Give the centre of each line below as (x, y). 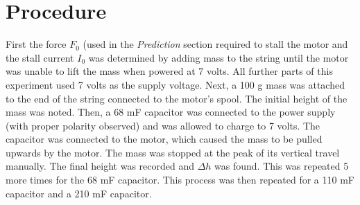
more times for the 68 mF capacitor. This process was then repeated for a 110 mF (180, 180)
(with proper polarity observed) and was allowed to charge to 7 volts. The (163, 125)
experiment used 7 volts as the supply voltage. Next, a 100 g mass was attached (175, 84)
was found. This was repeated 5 (282, 166)
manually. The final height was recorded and (100, 166)
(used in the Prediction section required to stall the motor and (215, 44)
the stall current (40, 57)
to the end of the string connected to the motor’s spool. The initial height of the (177, 98)
